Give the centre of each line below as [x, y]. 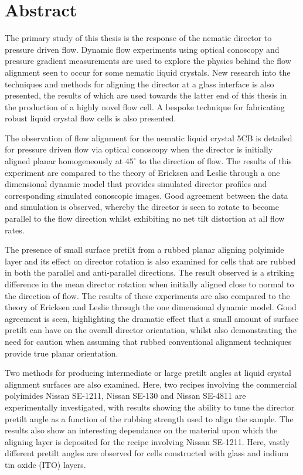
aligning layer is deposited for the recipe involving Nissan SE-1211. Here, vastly [147, 441]
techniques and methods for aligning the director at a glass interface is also [139, 84]
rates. [15, 230]
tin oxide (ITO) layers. [45, 464]
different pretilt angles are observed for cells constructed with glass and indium [147, 453]
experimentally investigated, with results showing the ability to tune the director [150, 407]
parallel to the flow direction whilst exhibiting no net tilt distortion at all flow [145, 218]
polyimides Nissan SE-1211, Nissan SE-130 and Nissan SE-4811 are [125, 396]
